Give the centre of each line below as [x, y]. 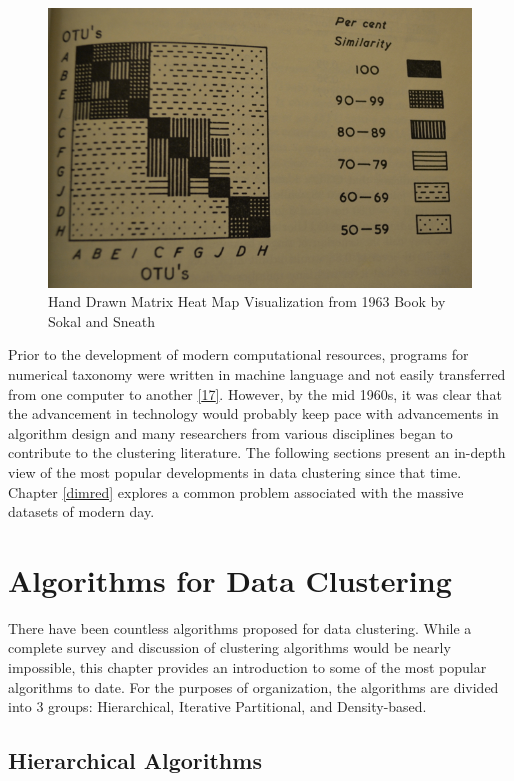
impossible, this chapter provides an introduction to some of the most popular [247, 667]
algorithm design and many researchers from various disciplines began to [230, 432]
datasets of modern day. [81, 511]
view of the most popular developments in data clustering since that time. [235, 471]
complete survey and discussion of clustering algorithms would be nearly [229, 647]
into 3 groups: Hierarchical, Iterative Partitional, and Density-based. [217, 706]
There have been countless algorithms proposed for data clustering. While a [240, 627]
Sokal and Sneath [101, 320]
